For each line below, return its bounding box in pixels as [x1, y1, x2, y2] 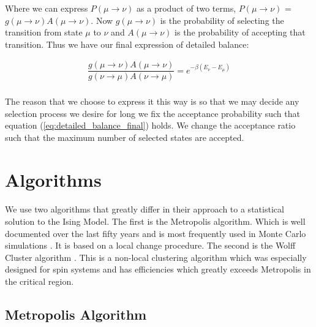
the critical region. [5, 274, 74, 287]
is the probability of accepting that [175, 26, 306, 39]
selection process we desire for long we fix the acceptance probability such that [5, 107, 300, 119]
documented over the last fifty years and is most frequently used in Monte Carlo [5, 227, 306, 239]
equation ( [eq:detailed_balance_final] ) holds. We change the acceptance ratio [5, 119, 296, 132]
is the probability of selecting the [160, 13, 284, 26]
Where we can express [5, 2, 88, 14]
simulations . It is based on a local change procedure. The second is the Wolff [5, 239, 296, 252]
